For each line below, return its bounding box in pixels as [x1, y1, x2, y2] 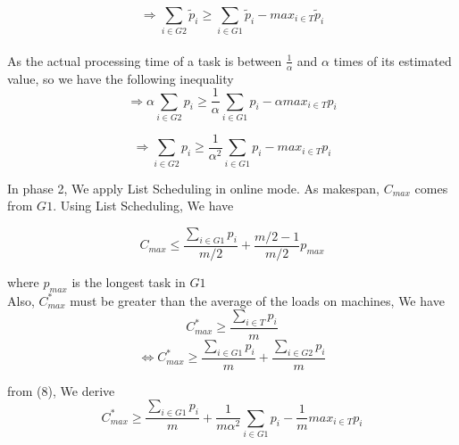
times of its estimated [333, 51, 452, 70]
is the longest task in [71, 272, 186, 291]
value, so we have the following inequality [7, 69, 234, 87]
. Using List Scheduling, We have [53, 196, 234, 215]
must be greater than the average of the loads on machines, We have [70, 291, 445, 309]
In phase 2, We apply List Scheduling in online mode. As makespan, [7, 178, 380, 197]
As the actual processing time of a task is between [7, 51, 282, 70]
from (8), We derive [7, 381, 115, 400]
